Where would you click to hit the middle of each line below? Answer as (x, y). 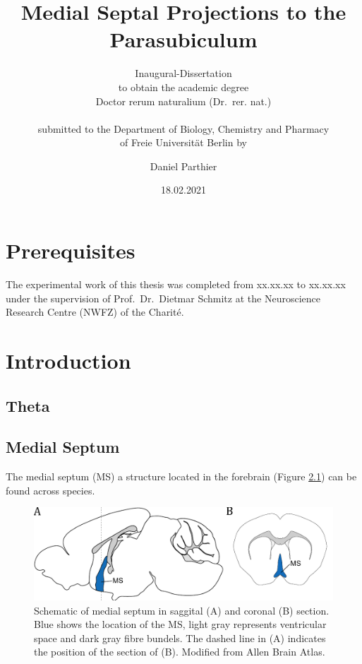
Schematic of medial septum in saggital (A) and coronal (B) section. (182, 610)
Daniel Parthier (183, 166)
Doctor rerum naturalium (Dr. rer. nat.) (183, 101)
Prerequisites (71, 250)
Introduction (68, 360)
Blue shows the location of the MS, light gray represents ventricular (180, 624)
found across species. (50, 490)
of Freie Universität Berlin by (183, 142)
